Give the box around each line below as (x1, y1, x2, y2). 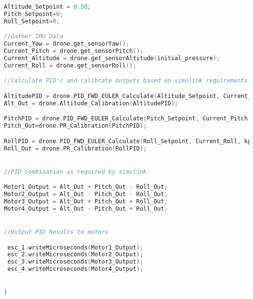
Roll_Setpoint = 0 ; (4, 17, 60, 25)
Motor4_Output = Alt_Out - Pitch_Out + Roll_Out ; (4, 205, 168, 212)
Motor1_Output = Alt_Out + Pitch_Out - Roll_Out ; (4, 183, 168, 191)
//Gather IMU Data (4, 33, 63, 40)
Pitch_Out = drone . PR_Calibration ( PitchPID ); (4, 122, 147, 130)
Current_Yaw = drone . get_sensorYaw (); (4, 40, 129, 48)
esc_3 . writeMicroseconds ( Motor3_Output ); (7, 258, 144, 266)
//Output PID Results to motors (4, 229, 108, 236)
